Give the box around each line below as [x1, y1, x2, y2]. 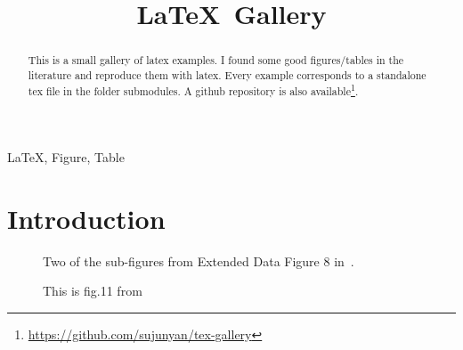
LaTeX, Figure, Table [7, 148, 125, 167]
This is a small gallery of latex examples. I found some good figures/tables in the [28, 53, 404, 68]
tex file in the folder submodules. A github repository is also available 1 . [28, 81, 359, 99]
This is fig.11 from [43, 281, 142, 300]
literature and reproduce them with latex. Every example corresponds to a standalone [28, 67, 426, 82]
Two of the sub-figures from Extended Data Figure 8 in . [43, 251, 354, 270]
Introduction [7, 199, 166, 236]
